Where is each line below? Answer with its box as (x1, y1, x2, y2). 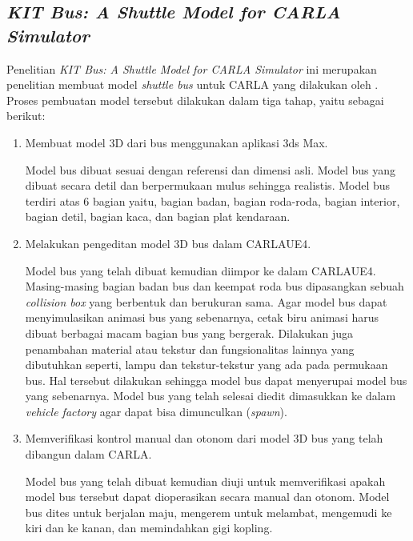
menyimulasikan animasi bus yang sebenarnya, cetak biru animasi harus (25, 309, 379, 326)
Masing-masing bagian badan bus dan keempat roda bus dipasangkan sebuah (25, 278, 404, 295)
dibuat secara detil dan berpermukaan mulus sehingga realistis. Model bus (25, 177, 391, 194)
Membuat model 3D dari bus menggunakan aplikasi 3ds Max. (25, 134, 328, 150)
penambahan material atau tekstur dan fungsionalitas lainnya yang (25, 340, 355, 357)
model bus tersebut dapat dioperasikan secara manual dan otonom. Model (25, 488, 390, 505)
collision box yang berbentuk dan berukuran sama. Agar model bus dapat (25, 293, 387, 310)
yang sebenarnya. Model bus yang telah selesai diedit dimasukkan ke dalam (25, 387, 396, 404)
